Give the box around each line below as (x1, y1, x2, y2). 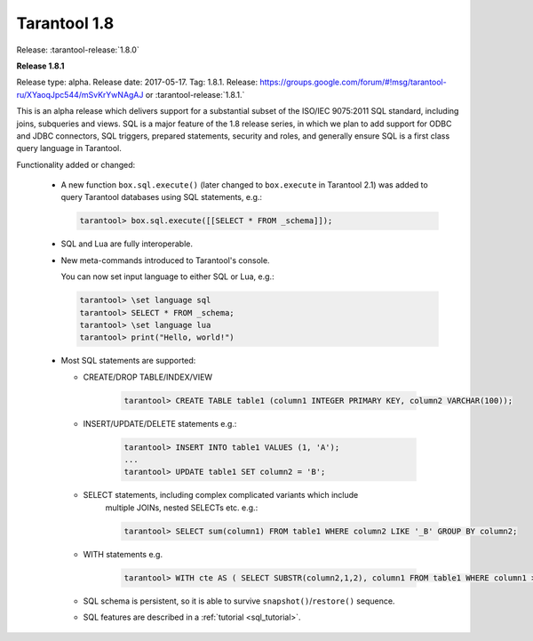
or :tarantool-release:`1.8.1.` (145, 89, 245, 100)
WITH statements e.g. (83, 549, 163, 559)
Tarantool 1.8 (16, 13, 115, 33)
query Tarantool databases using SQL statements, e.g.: (60, 192, 262, 203)
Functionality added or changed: (16, 159, 136, 170)
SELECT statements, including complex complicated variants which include (83, 490, 359, 501)
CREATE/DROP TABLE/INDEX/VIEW (83, 372, 213, 382)
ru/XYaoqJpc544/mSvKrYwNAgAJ (16, 89, 144, 100)
